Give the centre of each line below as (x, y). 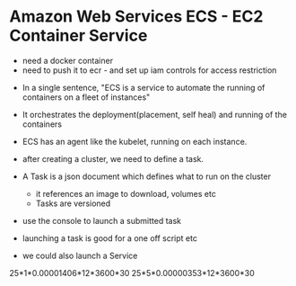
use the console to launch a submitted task (102, 220)
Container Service (78, 36)
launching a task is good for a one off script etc (109, 238)
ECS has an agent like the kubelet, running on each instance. (135, 141)
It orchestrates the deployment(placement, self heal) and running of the (154, 114)
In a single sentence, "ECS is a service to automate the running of (144, 87)
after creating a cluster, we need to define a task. (113, 158)
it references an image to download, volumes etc (126, 193)
